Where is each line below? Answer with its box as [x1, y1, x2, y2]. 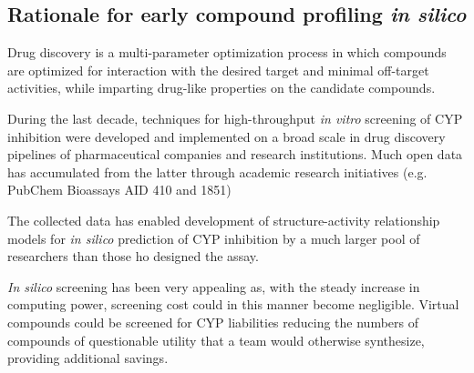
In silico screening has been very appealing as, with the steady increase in [7, 277, 420, 296]
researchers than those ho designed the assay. [7, 247, 259, 266]
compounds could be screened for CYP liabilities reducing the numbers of [7, 312, 419, 331]
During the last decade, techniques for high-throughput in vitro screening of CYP [7, 108, 463, 127]
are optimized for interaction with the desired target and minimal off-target [7, 60, 429, 79]
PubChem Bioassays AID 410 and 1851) [7, 180, 232, 199]
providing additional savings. [7, 348, 169, 368]
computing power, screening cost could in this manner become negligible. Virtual [7, 295, 459, 314]
